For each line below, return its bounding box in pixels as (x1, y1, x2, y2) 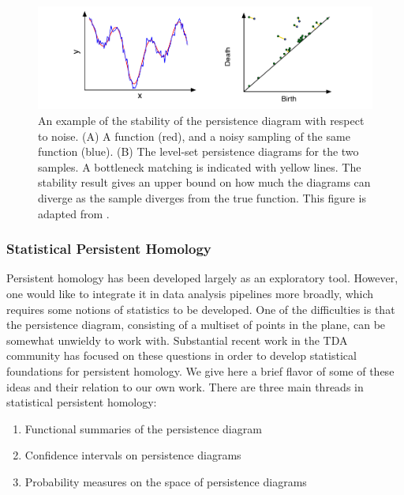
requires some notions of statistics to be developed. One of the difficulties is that (6, 300, 395, 317)
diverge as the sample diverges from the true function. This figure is (38, 190, 366, 206)
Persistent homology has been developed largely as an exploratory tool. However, (6, 270, 398, 286)
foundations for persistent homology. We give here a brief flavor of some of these (6, 362, 395, 379)
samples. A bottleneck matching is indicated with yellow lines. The (38, 158, 361, 175)
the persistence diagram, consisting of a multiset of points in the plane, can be (6, 316, 386, 333)
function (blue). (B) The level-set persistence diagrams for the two (38, 143, 359, 160)
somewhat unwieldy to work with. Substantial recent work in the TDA (6, 331, 348, 348)
